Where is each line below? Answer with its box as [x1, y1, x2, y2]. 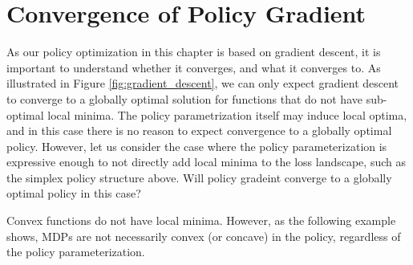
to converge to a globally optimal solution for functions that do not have [6, 90, 362, 107]
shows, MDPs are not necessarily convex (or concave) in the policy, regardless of [6, 227, 401, 244]
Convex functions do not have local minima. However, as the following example [6, 212, 396, 229]
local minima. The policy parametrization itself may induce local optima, [47, 106, 407, 123]
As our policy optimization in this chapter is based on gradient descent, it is [6, 43, 381, 60]
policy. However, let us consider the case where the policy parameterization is [6, 137, 387, 154]
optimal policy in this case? [6, 185, 141, 202]
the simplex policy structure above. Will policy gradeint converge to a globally [6, 169, 392, 185]
